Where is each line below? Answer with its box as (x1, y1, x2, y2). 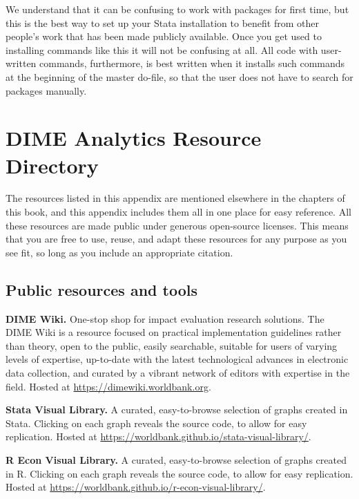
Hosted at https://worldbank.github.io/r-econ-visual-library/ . (6, 480, 266, 494)
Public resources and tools (6, 279, 197, 300)
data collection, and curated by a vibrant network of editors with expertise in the (6, 366, 350, 380)
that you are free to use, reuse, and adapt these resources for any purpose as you (6, 232, 347, 246)
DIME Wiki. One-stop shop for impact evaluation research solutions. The (6, 311, 324, 326)
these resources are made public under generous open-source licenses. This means (6, 218, 349, 232)
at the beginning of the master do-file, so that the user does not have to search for (6, 69, 353, 84)
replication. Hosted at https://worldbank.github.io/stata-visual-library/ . (6, 429, 311, 444)
